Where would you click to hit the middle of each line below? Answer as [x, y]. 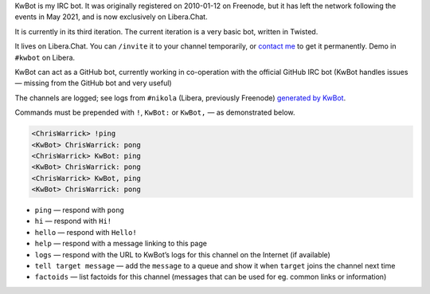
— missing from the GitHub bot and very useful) [93, 83]
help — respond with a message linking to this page [121, 244]
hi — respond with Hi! [73, 221]
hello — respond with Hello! [86, 232]
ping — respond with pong [80, 210]
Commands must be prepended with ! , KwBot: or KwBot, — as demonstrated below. [155, 112]
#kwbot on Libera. [45, 57]
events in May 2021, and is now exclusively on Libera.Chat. [111, 17]
